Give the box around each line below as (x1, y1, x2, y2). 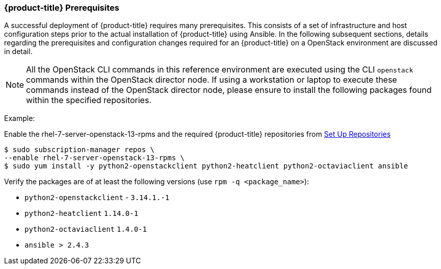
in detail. (4, 47, 33, 56)
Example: (4, 114, 35, 123)
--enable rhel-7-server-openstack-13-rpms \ (4, 154, 185, 162)
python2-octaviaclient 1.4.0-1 (24, 225, 147, 234)
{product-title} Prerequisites (4, 3, 119, 13)
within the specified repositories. (26, 95, 151, 106)
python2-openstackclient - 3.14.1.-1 (24, 193, 170, 202)
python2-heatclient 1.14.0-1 (24, 209, 139, 218)
